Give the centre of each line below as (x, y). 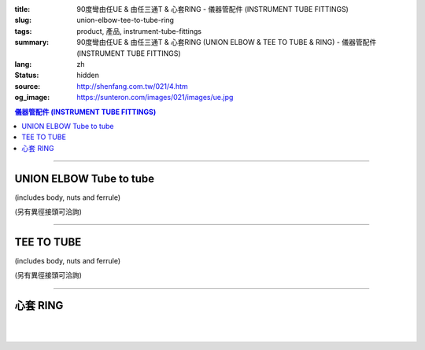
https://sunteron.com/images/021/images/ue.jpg (155, 98)
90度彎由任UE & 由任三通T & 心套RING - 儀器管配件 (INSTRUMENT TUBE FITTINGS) (213, 9)
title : (22, 9)
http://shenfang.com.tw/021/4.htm (132, 86)
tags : (23, 31)
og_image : (32, 98)
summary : (32, 42)
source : (28, 86)
